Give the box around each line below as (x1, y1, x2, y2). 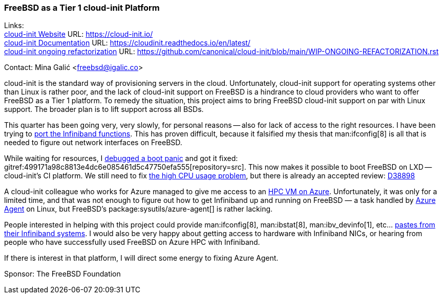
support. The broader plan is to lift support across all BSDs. (4, 105, 204, 114)
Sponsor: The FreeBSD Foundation (4, 269, 121, 279)
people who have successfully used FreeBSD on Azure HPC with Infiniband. (4, 238, 260, 247)
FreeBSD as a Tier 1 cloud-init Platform (4, 3, 160, 13)
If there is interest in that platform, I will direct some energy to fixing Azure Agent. (4, 254, 279, 263)
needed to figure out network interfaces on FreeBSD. (4, 138, 182, 147)
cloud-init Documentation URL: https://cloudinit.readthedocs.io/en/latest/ (4, 38, 250, 48)
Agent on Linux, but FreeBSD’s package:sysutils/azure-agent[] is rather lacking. (4, 204, 273, 214)
